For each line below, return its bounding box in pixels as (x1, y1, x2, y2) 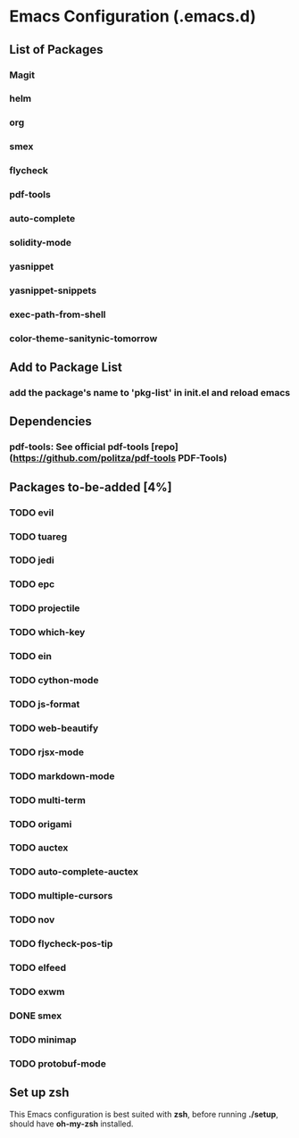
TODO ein (9, 650, 52, 663)
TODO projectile (9, 602, 80, 615)
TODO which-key (9, 626, 86, 639)
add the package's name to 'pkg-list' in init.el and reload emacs (9, 386, 291, 398)
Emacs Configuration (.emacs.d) (9, 6, 256, 27)
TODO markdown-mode (9, 770, 115, 782)
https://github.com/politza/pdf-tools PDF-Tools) (12, 452, 228, 464)
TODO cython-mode (9, 674, 99, 687)
